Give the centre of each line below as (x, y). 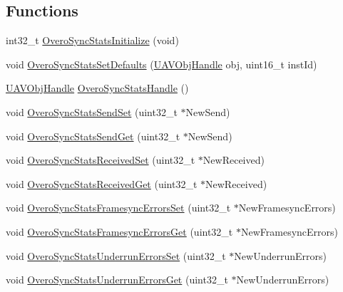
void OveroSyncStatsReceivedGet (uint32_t (102, 183)
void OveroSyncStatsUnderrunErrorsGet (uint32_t (117, 280)
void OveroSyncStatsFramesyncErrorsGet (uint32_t (119, 231)
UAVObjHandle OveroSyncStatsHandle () (97, 88)
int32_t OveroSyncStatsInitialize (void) (92, 40)
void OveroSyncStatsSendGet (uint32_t (93, 136)
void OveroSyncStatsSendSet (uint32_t (92, 111)
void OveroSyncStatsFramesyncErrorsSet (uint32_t (118, 208)
